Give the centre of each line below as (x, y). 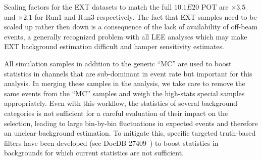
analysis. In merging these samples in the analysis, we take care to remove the (125, 83)
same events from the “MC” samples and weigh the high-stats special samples (124, 93)
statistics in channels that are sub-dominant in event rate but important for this (128, 73)
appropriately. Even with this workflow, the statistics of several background (121, 103)
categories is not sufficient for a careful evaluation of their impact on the (116, 113)
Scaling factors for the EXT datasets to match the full (88, 7)
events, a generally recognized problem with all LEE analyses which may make (126, 36)
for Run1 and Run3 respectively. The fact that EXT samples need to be (146, 16)
